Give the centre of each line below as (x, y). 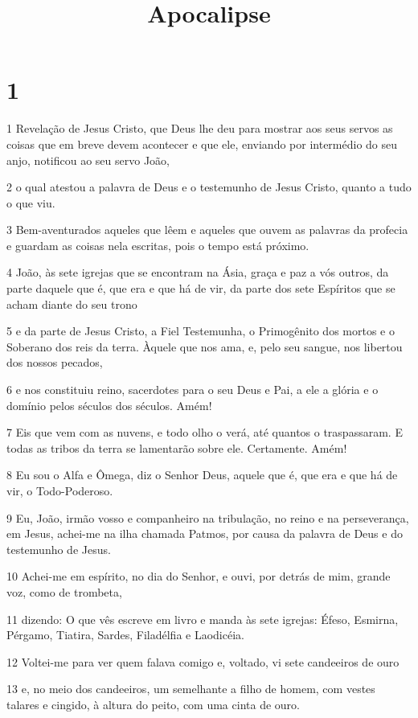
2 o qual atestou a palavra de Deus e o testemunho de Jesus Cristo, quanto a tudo (209, 187)
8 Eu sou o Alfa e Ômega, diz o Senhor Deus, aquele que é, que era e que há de (202, 475)
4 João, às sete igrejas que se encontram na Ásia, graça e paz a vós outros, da (198, 272)
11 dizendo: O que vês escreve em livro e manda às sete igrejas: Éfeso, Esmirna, (203, 619)
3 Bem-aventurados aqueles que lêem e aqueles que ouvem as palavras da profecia (207, 230)
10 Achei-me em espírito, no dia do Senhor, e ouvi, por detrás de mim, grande (199, 576)
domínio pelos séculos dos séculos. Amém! (109, 405)
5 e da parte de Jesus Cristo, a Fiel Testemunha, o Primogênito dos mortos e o (201, 331)
